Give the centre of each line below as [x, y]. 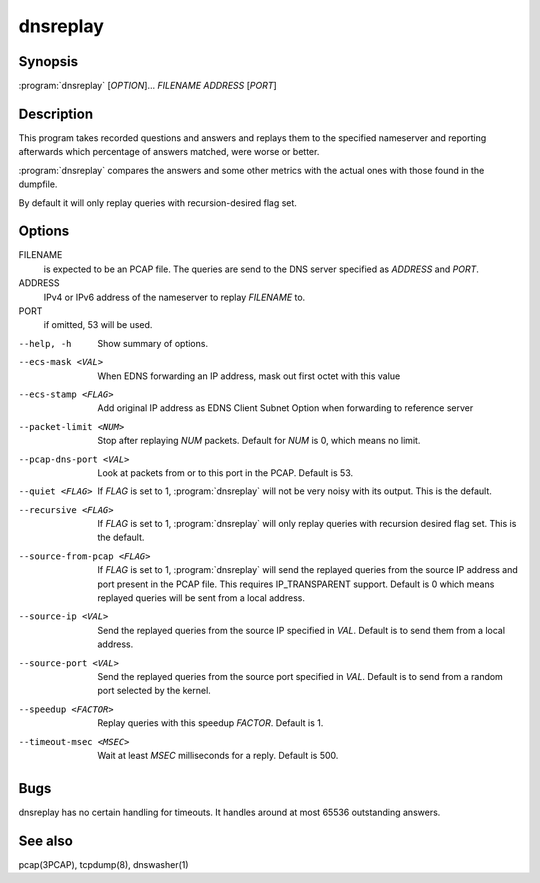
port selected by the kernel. [154, 691]
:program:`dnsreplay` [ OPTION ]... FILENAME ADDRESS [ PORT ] [147, 86]
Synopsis [48, 61]
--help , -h [45, 343]
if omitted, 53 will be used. [98, 325]
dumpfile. [38, 184]
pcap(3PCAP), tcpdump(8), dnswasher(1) [103, 864]
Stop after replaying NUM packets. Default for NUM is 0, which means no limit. [259, 441]
